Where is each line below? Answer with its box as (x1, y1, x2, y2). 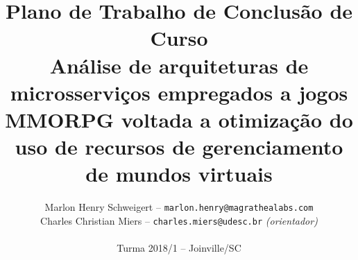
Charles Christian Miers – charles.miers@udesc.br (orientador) (40, 213, 318, 227)
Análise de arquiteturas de (49, 51, 309, 79)
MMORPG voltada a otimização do (5, 105, 353, 133)
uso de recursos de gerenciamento (15, 132, 343, 161)
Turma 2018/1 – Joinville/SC (117, 241, 241, 255)
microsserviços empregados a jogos (10, 78, 348, 106)
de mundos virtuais (85, 159, 273, 188)
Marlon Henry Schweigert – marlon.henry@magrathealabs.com (44, 200, 314, 214)
